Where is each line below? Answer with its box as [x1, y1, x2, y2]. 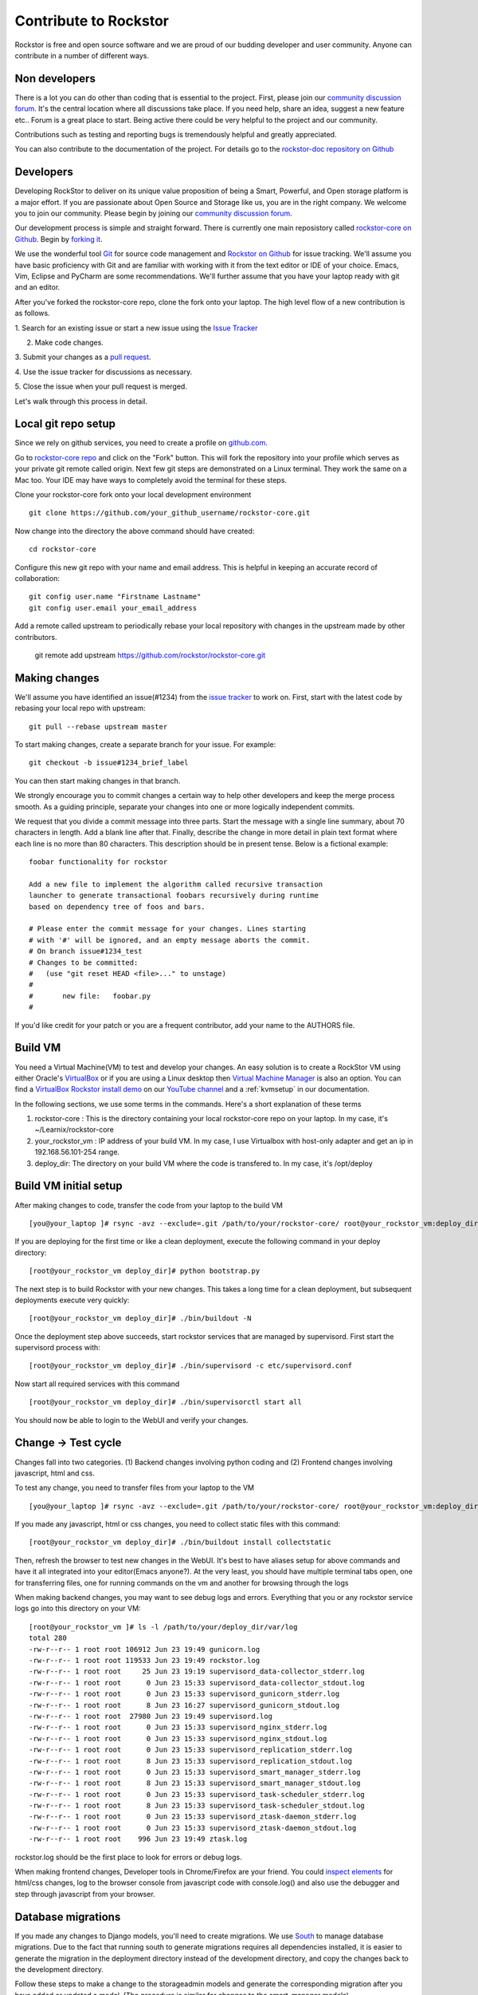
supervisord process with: [14, 1343, 101, 1353]
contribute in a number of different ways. [14, 50, 150, 60]
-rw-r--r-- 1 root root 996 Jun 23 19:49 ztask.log [29, 1835, 248, 1843]
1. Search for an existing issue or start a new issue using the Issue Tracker [14, 323, 258, 333]
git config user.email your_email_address [29, 603, 198, 612]
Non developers [14, 72, 96, 85]
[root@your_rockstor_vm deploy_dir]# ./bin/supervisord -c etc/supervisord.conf [29, 1361, 353, 1370]
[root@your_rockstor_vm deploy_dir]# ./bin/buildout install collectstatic [29, 1538, 331, 1547]
